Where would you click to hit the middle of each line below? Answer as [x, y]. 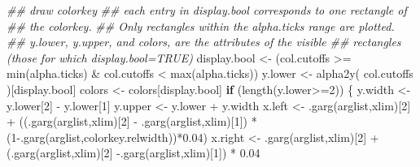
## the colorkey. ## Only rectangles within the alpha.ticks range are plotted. [201, 26]
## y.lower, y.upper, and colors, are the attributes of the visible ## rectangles [204, 42]
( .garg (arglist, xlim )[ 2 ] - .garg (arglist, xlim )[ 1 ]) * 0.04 [133, 153]
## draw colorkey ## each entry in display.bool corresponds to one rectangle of [207, 10]
